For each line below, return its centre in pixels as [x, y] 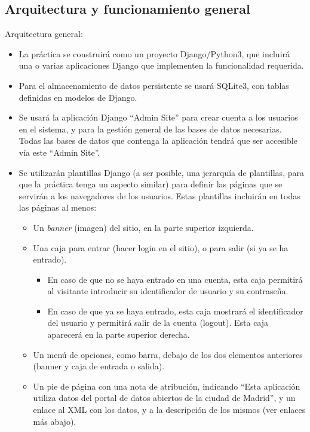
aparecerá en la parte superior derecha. [119, 334]
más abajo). [55, 421]
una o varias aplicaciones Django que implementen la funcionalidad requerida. [161, 65]
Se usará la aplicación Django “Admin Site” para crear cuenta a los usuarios [158, 117]
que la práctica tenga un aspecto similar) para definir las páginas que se [151, 184]
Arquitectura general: [44, 34]
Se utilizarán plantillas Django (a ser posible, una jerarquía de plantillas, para [161, 172]
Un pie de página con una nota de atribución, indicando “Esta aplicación [167, 386]
